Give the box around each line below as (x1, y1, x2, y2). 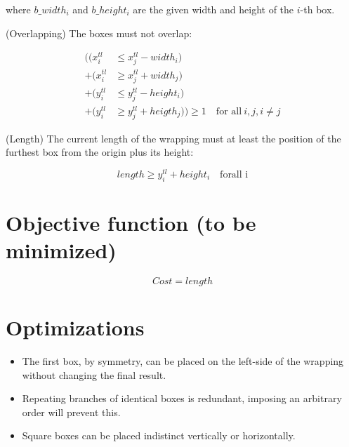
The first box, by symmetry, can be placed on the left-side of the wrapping (22, 354, 344, 368)
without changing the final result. (22, 367, 166, 382)
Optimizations (6, 313, 145, 342)
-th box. (300, 2, 335, 16)
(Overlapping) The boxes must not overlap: (6, 25, 192, 40)
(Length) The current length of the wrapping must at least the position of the (6, 131, 341, 145)
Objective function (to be (6, 208, 256, 236)
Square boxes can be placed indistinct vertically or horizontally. (22, 428, 296, 443)
